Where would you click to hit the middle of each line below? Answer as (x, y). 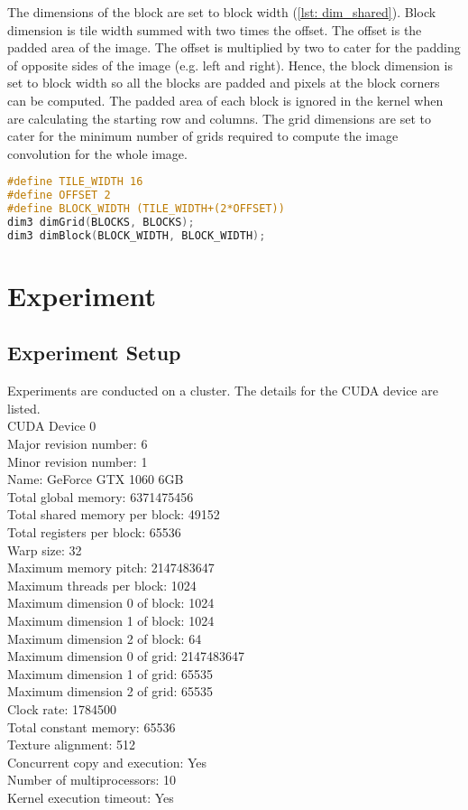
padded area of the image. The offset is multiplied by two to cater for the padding (234, 47)
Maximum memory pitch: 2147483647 (111, 568)
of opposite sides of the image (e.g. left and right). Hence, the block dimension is (230, 65)
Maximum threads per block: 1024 (102, 585)
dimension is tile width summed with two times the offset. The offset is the (215, 29)
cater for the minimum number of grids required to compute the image (203, 136)
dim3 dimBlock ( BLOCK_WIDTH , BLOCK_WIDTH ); (137, 235)
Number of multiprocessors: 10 (92, 780)
